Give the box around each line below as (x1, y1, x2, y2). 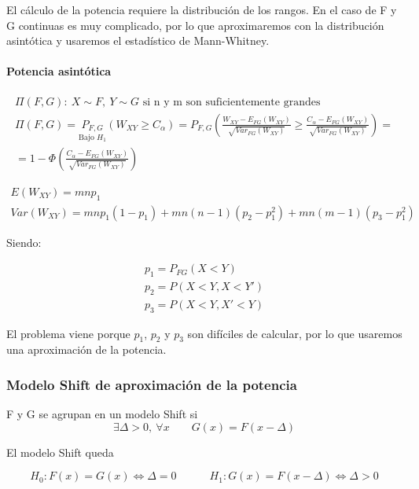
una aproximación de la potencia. (6, 341, 167, 358)
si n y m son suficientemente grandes (142, 96, 321, 108)
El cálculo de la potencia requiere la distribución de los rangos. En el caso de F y (6, 2, 397, 17)
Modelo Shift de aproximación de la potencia (6, 375, 297, 394)
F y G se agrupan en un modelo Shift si (6, 406, 198, 422)
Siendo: (6, 233, 42, 250)
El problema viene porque (6, 325, 130, 341)
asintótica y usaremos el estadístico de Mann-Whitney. (6, 32, 270, 49)
